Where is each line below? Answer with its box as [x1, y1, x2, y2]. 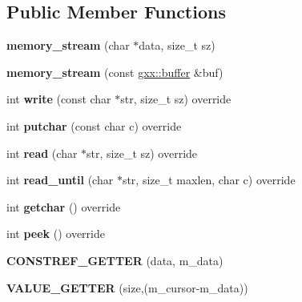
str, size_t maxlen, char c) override [122, 171, 296, 188]
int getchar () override [6, 198, 121, 215]
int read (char [6, 144, 78, 161]
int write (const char [6, 91, 111, 107]
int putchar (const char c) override [6, 117, 182, 134]
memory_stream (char [6, 37, 130, 54]
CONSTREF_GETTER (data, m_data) [6, 252, 223, 268]
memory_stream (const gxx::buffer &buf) [6, 63, 223, 80]
